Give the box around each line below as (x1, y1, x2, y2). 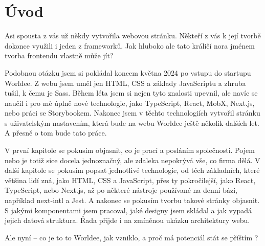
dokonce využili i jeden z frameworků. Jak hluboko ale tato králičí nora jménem (5, 40, 255, 51)
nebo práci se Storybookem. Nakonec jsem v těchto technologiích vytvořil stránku (5, 107, 260, 118)
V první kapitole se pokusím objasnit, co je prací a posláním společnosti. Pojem (5, 145, 255, 155)
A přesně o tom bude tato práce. (5, 127, 107, 138)
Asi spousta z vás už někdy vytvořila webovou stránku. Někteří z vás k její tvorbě (5, 30, 261, 41)
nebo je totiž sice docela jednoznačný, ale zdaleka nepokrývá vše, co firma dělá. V (5, 154, 260, 165)
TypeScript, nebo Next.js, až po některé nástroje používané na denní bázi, (5, 185, 237, 195)
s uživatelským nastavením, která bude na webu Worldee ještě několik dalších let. (5, 117, 259, 128)
